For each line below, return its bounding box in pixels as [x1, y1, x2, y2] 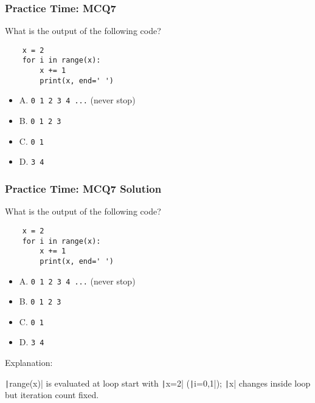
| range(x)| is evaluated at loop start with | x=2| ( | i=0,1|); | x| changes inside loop [5, 376, 311, 389]
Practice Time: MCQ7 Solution [5, 181, 162, 196]
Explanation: [5, 356, 53, 369]
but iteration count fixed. [5, 388, 99, 401]
